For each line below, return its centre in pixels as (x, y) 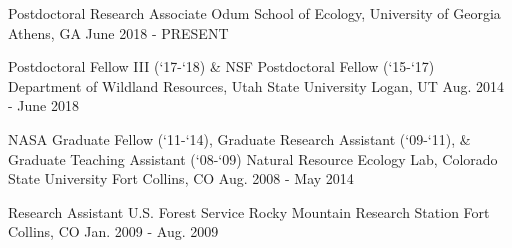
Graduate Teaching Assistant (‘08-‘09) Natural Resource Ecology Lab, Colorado (253, 158)
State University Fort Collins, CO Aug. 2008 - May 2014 (181, 178)
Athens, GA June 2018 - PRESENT (118, 32)
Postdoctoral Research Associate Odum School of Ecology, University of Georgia (254, 13)
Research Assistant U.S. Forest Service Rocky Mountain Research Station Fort (249, 211)
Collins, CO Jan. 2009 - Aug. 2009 (113, 231)
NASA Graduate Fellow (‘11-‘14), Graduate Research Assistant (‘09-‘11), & (239, 138)
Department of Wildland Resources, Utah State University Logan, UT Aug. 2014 (256, 85)
